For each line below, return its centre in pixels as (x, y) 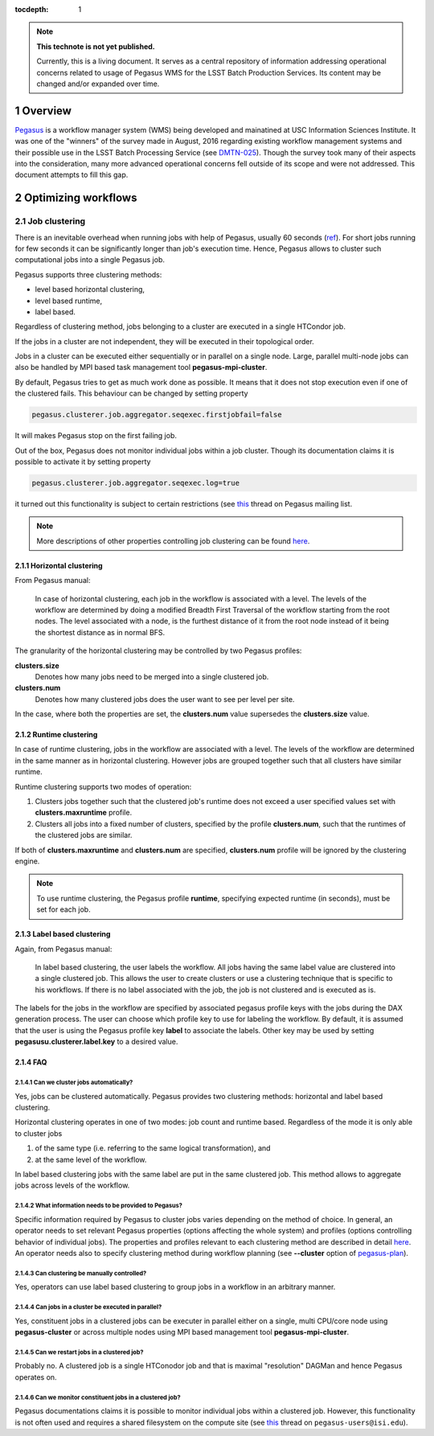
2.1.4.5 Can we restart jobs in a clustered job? (79, 1352)
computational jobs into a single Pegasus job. (90, 260)
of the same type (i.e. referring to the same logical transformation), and (153, 1148)
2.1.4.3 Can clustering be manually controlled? (81, 1273)
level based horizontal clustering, (90, 289)
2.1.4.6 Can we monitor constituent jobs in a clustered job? (98, 1397)
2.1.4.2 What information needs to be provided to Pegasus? (98, 1206)
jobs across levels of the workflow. (72, 1185)
